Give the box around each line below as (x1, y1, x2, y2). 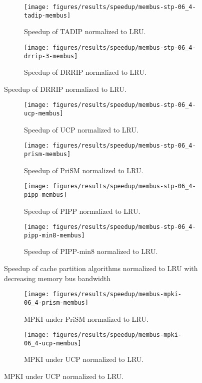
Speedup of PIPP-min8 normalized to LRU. (24, 246, 158, 257)
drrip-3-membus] (24, 52, 78, 60)
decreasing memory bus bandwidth (4, 273, 110, 283)
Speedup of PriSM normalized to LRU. (24, 165, 143, 175)
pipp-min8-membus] (24, 231, 85, 239)
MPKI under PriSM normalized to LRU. (24, 313, 148, 324)
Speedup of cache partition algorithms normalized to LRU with (4, 263, 198, 274)
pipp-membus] (24, 191, 67, 198)
